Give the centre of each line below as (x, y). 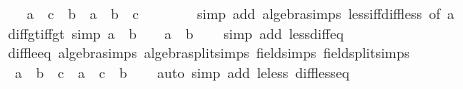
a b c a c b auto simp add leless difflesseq (182, 71)
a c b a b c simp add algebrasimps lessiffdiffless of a (240, 13)
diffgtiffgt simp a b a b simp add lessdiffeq (175, 32)
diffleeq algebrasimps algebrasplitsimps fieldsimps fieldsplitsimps (208, 52)
